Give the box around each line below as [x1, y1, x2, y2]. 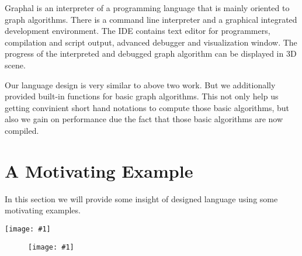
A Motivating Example [5, 158, 193, 182]
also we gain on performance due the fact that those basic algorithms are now [5, 113, 283, 125]
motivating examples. [5, 204, 81, 216]
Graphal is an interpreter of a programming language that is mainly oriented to [5, 2, 290, 13]
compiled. [5, 124, 39, 136]
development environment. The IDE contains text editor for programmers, [5, 25, 270, 37]
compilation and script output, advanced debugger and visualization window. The [5, 36, 297, 48]
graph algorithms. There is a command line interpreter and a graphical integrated [5, 13, 297, 25]
